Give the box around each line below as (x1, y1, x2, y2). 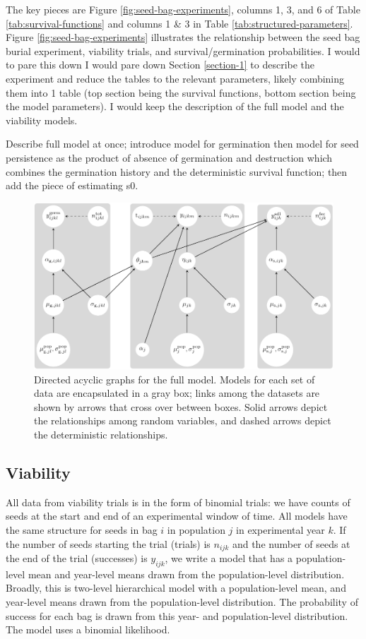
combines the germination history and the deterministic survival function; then (6, 164, 348, 179)
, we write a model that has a (165, 551, 293, 566)
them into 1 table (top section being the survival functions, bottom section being (6, 85, 356, 100)
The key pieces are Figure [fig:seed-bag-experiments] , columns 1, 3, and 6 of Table (6, 2, 360, 16)
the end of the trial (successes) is (6, 551, 148, 566)
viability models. (6, 112, 78, 127)
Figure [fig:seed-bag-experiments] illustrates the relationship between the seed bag (6, 30, 360, 44)
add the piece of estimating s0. (6, 178, 138, 193)
